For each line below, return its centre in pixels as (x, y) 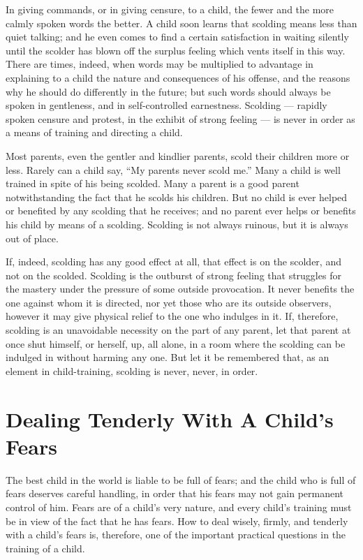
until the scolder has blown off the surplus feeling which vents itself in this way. (176, 50)
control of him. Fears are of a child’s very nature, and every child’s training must (179, 507)
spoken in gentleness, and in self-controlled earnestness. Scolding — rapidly (166, 105)
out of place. (32, 238)
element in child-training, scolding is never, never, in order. (132, 370)
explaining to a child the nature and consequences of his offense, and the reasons (178, 77)
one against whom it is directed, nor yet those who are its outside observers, (169, 302)
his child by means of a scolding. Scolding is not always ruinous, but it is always (177, 224)
